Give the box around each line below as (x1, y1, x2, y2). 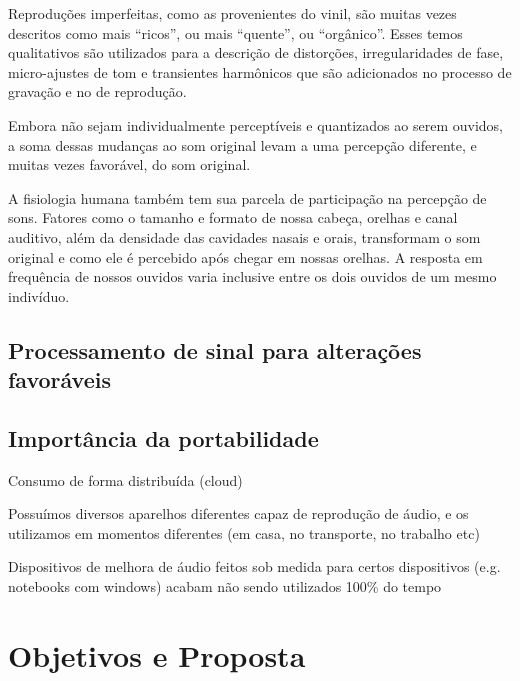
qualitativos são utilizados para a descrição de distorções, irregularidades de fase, (8, 42, 504, 63)
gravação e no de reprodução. (8, 81, 187, 102)
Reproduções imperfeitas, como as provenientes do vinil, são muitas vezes (8, 3, 457, 23)
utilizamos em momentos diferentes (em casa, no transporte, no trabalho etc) (8, 522, 480, 543)
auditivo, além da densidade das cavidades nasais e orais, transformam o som (8, 226, 481, 247)
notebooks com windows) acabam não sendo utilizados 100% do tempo (8, 576, 442, 597)
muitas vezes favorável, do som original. (8, 154, 251, 175)
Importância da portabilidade (8, 422, 319, 453)
